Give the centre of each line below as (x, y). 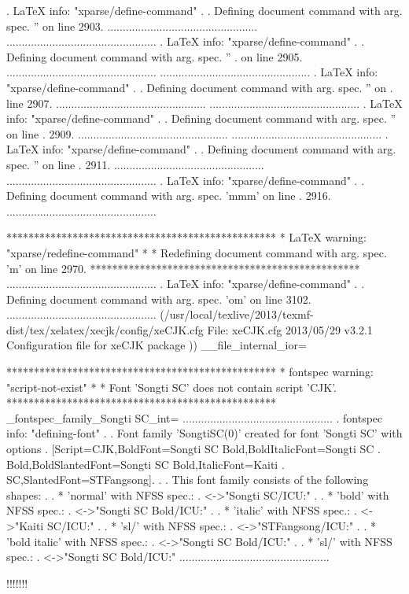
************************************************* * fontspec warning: (190, 372)
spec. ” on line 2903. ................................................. (132, 26)
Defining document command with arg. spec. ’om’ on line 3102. (159, 299)
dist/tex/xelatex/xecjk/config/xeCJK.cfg (105, 329)
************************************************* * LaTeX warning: (186, 237)
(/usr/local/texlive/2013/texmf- (237, 314)
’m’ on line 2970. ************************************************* (183, 268)
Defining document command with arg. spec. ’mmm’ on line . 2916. (169, 196)
